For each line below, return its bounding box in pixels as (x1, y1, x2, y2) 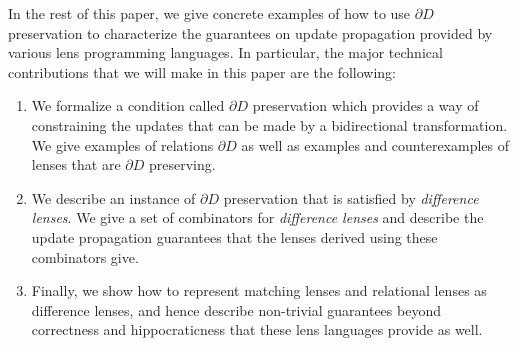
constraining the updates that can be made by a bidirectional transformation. (31, 114, 508, 135)
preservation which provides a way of (252, 95, 479, 116)
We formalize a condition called (31, 95, 225, 116)
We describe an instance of (31, 187, 196, 208)
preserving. (149, 154, 216, 175)
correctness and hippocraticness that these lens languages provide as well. (31, 319, 483, 340)
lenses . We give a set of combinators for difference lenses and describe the (31, 207, 484, 228)
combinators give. (31, 246, 139, 267)
